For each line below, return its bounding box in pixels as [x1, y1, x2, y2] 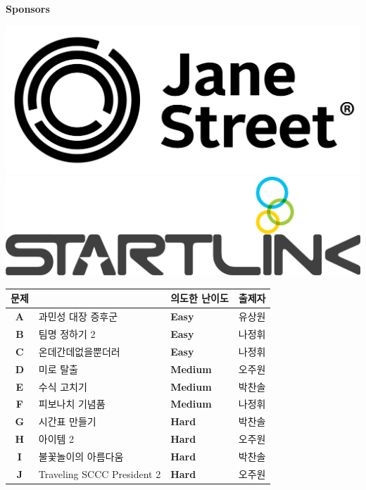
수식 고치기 [38, 379, 87, 394]
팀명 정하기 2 [38, 327, 96, 341]
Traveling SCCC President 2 [38, 466, 161, 481]
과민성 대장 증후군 [38, 309, 118, 324]
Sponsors [6, 1, 50, 15]
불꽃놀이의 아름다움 [38, 448, 124, 463]
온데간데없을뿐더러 [38, 344, 120, 358]
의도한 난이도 [170, 291, 229, 306]
